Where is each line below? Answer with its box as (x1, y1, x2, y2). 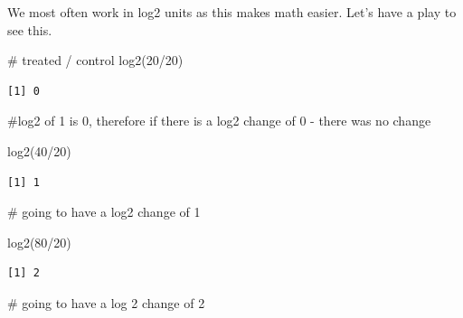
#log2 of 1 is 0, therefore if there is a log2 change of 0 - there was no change (7, 111, 431, 130)
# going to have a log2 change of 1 (7, 202, 201, 221)
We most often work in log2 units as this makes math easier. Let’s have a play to (7, 3, 457, 21)
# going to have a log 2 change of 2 (7, 293, 205, 312)
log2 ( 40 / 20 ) (7, 141, 71, 160)
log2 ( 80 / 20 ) (7, 232, 71, 251)
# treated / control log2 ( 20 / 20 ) (7, 51, 184, 70)
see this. (7, 20, 52, 39)
